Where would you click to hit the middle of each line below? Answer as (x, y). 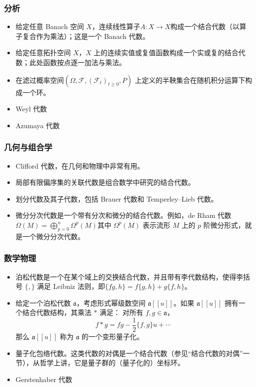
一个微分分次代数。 (53, 236)
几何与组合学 (28, 147)
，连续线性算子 (116, 26)
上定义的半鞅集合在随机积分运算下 (190, 80)
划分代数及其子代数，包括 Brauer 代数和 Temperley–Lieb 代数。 (117, 198)
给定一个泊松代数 (43, 302)
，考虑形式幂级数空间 (111, 302)
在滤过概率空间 (40, 80)
